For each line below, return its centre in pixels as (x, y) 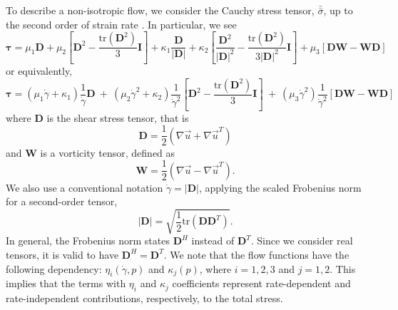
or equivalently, (39, 71)
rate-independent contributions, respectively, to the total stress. (144, 298)
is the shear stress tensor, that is (118, 117)
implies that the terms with (66, 283)
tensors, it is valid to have (62, 254)
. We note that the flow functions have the (256, 254)
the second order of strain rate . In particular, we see (121, 24)
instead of (213, 241)
